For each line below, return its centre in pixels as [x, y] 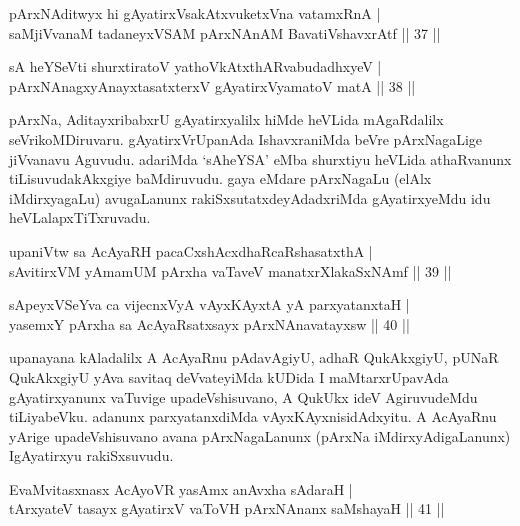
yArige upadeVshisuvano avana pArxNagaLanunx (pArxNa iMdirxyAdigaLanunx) [260, 435]
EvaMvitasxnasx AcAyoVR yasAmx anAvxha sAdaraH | [181, 488]
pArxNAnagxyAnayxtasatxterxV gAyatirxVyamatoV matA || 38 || [212, 85]
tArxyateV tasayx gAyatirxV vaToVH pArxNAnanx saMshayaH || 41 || [227, 508]
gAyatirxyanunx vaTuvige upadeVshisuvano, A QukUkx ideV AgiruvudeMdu [243, 396]
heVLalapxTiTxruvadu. [80, 217]
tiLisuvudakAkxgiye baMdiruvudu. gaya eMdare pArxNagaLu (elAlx [220, 178]
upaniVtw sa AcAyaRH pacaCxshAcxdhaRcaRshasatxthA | [191, 250]
